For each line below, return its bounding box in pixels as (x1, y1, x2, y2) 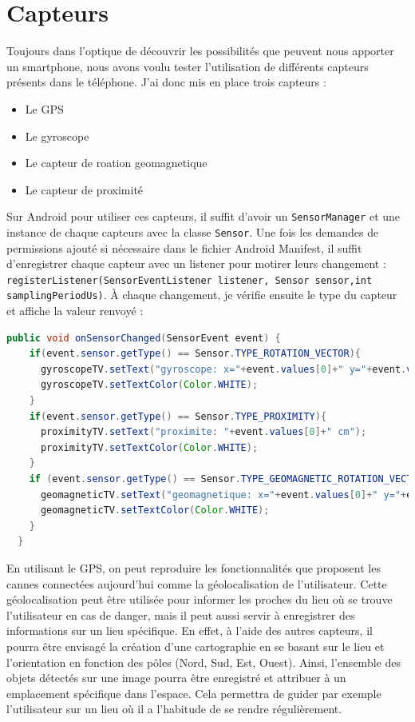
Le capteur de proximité (25, 181, 144, 197)
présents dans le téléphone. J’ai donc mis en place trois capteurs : (6, 74, 326, 90)
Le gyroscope (25, 127, 89, 144)
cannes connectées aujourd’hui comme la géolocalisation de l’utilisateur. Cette (6, 575, 387, 592)
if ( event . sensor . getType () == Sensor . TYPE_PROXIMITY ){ (29, 410, 327, 422)
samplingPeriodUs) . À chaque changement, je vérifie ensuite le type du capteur (6, 286, 397, 303)
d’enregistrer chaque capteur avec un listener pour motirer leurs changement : (6, 255, 386, 272)
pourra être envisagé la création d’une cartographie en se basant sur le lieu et (6, 637, 385, 654)
